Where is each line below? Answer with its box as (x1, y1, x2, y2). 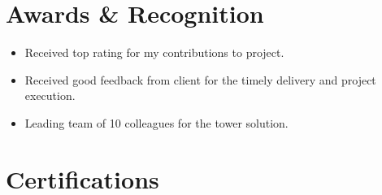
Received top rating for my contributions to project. (24, 44, 284, 61)
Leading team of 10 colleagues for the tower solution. (24, 114, 289, 131)
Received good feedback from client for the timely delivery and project (24, 71, 376, 88)
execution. (24, 87, 76, 104)
